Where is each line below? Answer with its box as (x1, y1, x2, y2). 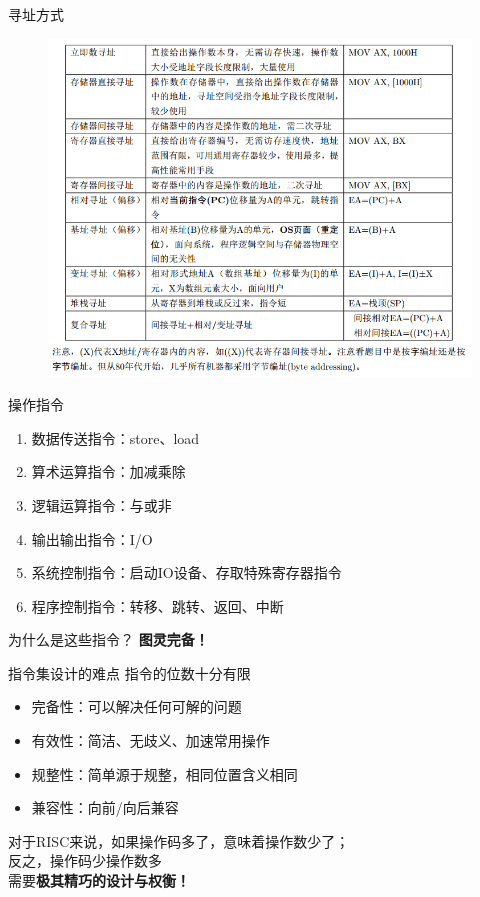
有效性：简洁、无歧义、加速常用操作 (31, 730, 270, 751)
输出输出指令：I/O (31, 528, 153, 549)
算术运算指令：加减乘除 (31, 461, 186, 482)
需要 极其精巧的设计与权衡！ (8, 870, 190, 891)
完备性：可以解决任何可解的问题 (31, 696, 242, 717)
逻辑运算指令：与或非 (31, 494, 172, 515)
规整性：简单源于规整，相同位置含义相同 (31, 763, 298, 784)
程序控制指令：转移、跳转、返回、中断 (31, 595, 284, 616)
